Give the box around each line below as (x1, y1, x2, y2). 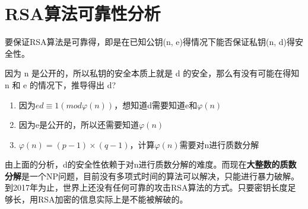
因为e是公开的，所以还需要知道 (18, 118, 139, 131)
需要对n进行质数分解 (179, 138, 259, 150)
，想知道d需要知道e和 (114, 98, 198, 111)
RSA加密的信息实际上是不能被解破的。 (37, 193, 188, 205)
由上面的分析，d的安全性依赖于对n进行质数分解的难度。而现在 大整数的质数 (5, 158, 297, 171)
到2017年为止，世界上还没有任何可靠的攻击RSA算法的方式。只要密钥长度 (5, 181, 288, 194)
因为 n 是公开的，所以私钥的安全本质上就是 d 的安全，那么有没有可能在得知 (5, 67, 300, 79)
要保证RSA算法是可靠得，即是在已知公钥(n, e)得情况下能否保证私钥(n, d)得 (5, 36, 296, 48)
